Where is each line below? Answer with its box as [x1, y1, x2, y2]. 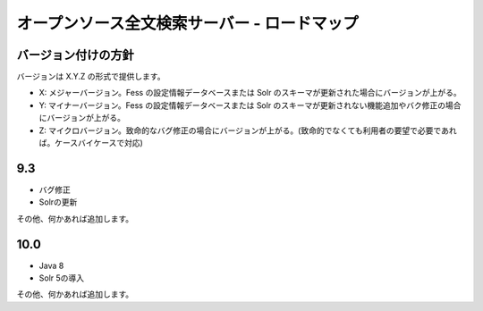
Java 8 [38, 260, 64, 271]
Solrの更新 [38, 197, 78, 207]
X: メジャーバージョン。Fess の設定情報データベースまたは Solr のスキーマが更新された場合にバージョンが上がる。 [38, 88, 462, 98]
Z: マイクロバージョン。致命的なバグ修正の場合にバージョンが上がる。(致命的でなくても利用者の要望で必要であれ [38, 125, 457, 136]
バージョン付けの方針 [16, 47, 134, 63]
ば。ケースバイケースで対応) [38, 138, 143, 148]
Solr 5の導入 [38, 273, 85, 283]
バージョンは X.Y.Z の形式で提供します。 [16, 71, 165, 82]
